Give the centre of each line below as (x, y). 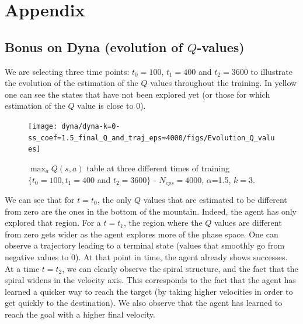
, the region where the (163, 223)
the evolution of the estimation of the (72, 83)
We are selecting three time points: (67, 71)
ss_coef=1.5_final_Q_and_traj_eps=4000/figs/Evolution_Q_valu (151, 138)
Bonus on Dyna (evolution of (94, 46)
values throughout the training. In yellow (224, 83)
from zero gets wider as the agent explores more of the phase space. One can (142, 234)
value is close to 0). (112, 106)
